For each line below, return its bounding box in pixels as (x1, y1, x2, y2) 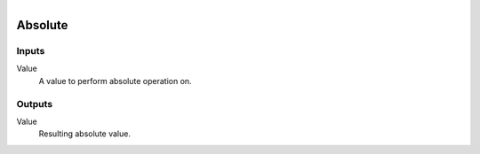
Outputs (16, 97, 53, 110)
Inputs (16, 44, 45, 57)
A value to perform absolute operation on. (38, 75, 192, 86)
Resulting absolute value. (38, 128, 131, 139)
